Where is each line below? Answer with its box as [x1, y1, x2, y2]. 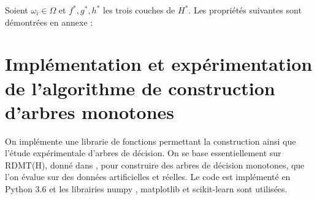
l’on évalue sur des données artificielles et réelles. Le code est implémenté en [5, 170, 291, 183]
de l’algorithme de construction [5, 75, 275, 100]
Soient [5, 4, 28, 16]
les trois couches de [103, 4, 175, 16]
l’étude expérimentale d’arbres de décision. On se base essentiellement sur [5, 147, 281, 159]
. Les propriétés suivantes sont [188, 4, 302, 16]
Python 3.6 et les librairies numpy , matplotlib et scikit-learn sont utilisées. [5, 183, 288, 195]
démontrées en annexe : [5, 15, 93, 28]
